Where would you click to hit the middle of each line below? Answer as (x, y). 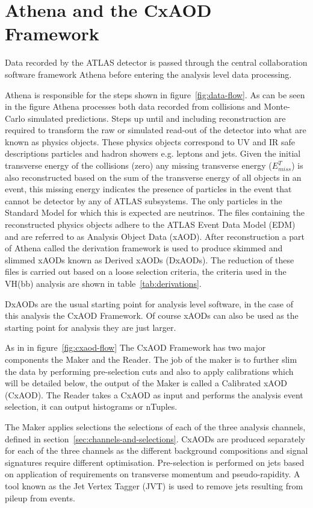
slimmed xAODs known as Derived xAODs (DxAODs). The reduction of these (150, 259)
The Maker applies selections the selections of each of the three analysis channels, (155, 426)
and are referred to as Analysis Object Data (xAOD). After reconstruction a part (155, 236)
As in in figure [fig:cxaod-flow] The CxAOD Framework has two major (135, 347)
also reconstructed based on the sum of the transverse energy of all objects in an (153, 177)
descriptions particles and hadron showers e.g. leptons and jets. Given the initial (153, 153)
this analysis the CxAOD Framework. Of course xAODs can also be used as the (152, 315)
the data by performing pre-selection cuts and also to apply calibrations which (149, 371)
